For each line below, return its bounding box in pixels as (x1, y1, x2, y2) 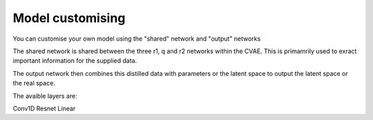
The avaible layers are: (12, 92, 77, 100)
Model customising (12, 10, 126, 26)
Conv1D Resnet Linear (12, 104, 76, 112)
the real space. (12, 79, 55, 88)
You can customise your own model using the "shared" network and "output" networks (12, 34, 261, 43)
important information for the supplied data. (12, 57, 137, 65)
